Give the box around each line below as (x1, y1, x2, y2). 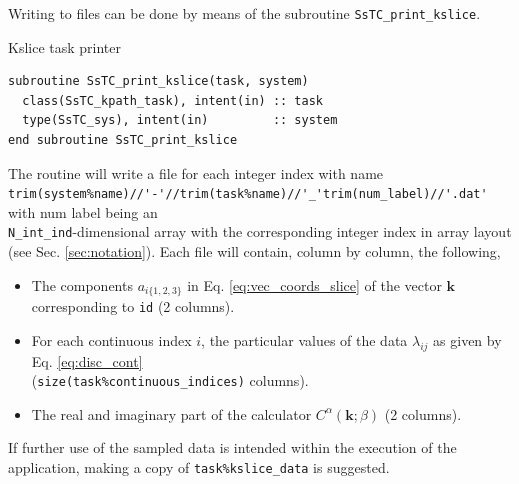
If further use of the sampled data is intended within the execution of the (8, 437, 457, 458)
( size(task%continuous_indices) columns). (31, 370, 309, 391)
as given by (433, 329, 502, 350)
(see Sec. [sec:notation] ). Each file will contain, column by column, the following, (8, 241, 501, 262)
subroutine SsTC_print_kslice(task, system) (8, 74, 309, 89)
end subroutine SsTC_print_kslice (8, 133, 238, 148)
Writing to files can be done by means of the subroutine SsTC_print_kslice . (8, 3, 481, 23)
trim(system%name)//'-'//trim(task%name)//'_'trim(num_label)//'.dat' (8, 187, 488, 202)
